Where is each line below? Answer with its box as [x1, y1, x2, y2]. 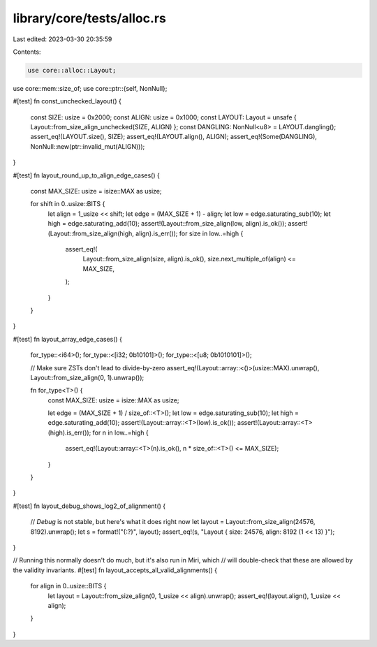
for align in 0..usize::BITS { [30, 582, 107, 590]
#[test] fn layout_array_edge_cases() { [13, 335, 122, 343]
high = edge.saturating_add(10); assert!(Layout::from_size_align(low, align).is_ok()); [47, 219, 287, 228]
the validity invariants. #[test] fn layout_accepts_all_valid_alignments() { [13, 566, 218, 574]
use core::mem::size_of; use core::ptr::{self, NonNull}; [13, 84, 168, 92]
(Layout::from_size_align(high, [47, 229, 134, 238]
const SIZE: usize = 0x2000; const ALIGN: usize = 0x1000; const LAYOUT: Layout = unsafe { [30, 112, 297, 122]
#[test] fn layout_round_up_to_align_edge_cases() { [13, 171, 160, 180]
